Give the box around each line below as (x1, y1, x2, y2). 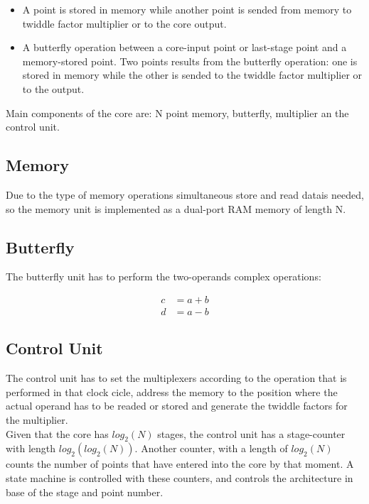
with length (6, 441, 56, 456)
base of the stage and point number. (6, 484, 164, 499)
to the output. (22, 81, 85, 96)
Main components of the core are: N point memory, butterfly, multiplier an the (6, 105, 349, 120)
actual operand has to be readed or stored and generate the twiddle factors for (6, 398, 348, 413)
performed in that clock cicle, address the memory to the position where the (6, 384, 338, 399)
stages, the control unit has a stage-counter (157, 426, 346, 441)
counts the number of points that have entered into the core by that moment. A (6, 456, 354, 471)
